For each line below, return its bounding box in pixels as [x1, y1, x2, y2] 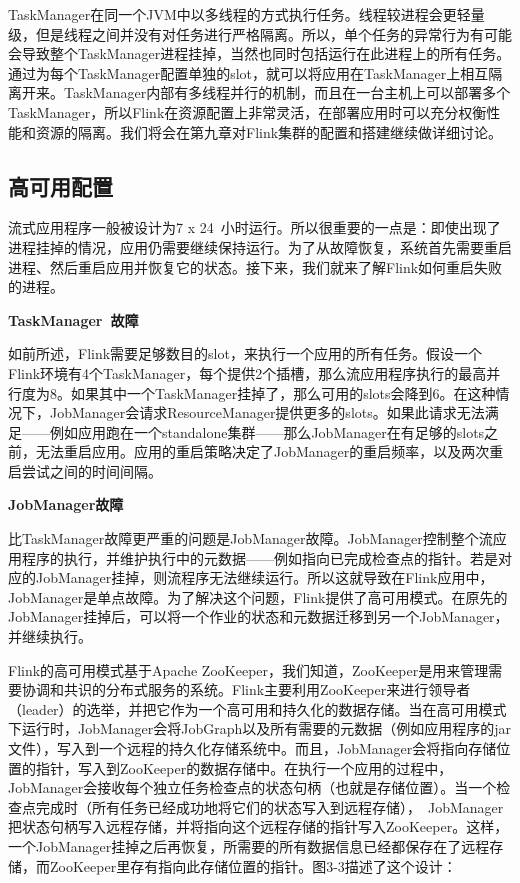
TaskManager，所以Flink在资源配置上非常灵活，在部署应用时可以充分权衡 [8, 101, 487, 122]
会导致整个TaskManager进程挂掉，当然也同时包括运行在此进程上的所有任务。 [8, 43, 511, 64]
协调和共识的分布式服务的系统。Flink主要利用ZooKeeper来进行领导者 [21, 679, 471, 700]
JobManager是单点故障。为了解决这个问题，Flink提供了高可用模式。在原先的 [8, 586, 508, 607]
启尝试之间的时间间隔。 [8, 460, 162, 481]
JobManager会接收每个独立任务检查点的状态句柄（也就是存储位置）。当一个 [8, 777, 497, 798]
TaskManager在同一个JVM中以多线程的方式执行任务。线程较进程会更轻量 [8, 4, 485, 24]
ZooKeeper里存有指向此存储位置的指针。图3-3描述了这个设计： [49, 855, 457, 876]
